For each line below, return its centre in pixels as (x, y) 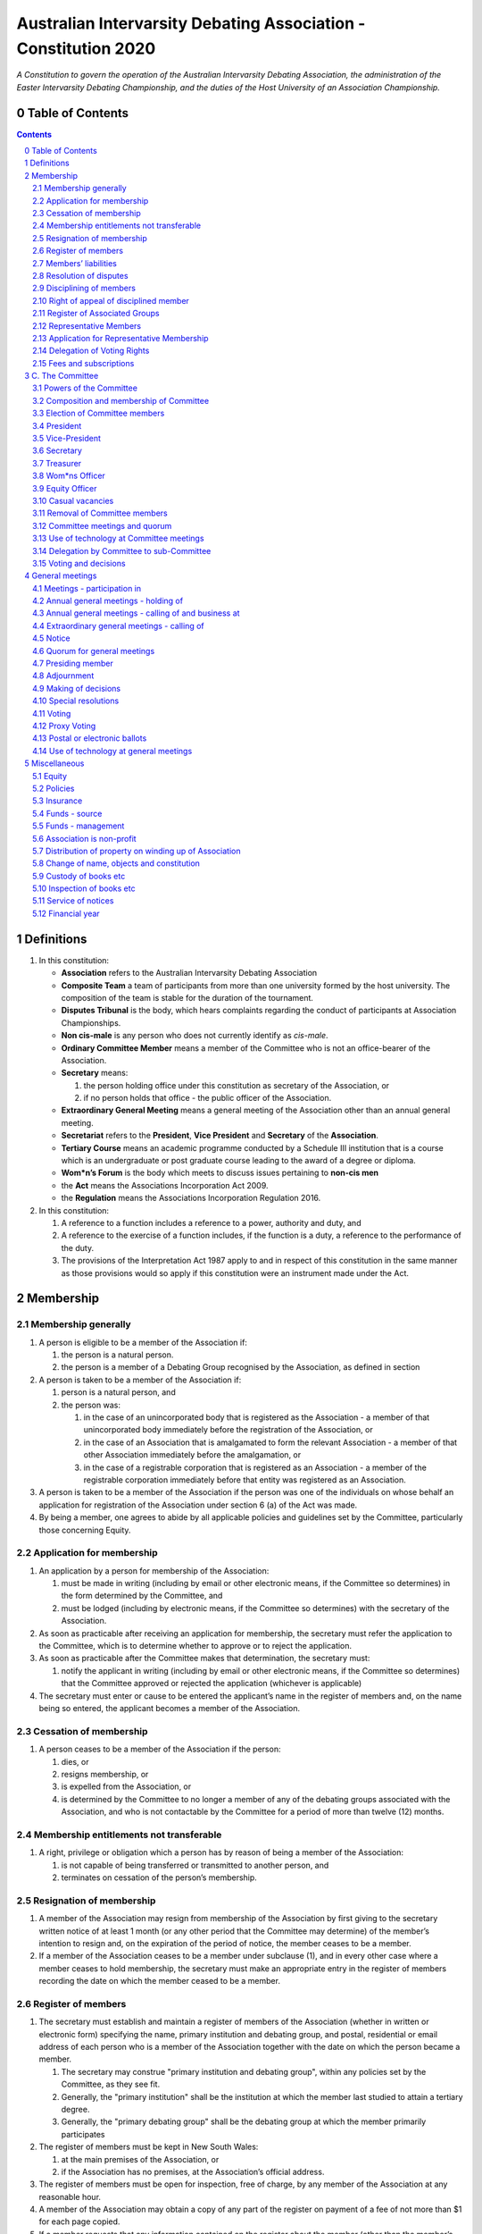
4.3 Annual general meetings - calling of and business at (136, 613)
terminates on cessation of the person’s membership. (159, 1877)
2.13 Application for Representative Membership (120, 338)
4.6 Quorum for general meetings (94, 651)
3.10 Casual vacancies (73, 500)
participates (83, 2134)
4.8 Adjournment (63, 676)
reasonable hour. (70, 2196)
